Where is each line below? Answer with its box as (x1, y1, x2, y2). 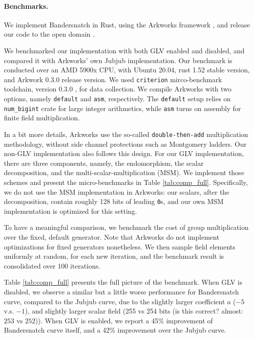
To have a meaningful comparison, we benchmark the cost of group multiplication (4, 222, 249, 232)
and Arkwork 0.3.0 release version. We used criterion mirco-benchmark (4, 74, 222, 84)
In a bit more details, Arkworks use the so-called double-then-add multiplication (4, 129, 248, 139)
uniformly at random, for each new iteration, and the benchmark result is (4, 251, 224, 261)
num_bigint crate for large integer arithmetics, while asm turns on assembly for (4, 103, 241, 113)
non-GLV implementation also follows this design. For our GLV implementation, (4, 148, 244, 158)
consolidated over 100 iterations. (4, 260, 101, 270)
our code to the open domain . (4, 29, 95, 39)
